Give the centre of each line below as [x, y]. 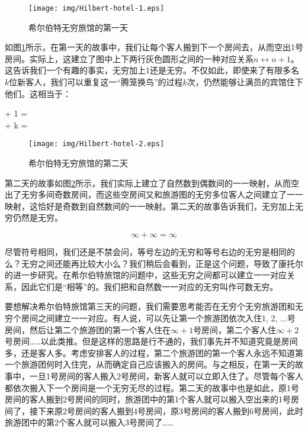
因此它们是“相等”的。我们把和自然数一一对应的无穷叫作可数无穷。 [150, 286]
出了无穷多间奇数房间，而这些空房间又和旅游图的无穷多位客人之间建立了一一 [154, 194]
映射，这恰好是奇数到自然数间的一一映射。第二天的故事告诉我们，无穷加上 [150, 206]
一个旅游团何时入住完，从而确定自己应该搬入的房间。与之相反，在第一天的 [150, 364]
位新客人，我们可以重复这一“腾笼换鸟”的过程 [96, 82]
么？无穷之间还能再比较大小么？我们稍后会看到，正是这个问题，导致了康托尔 [154, 263]
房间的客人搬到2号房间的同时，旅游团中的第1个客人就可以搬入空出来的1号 [148, 399]
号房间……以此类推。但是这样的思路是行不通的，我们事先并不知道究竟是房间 [151, 341]
